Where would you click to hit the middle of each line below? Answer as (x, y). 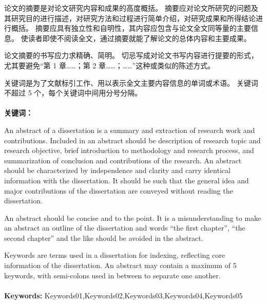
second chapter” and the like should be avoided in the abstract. (104, 237)
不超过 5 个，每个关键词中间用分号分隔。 (73, 93)
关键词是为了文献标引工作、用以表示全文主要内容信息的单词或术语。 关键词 (131, 82)
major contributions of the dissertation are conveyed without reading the (119, 190)
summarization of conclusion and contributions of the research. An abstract (123, 160)
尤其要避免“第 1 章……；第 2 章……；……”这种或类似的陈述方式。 (110, 65)
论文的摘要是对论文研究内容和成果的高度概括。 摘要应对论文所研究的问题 (128, 8)
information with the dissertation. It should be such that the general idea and (127, 180)
